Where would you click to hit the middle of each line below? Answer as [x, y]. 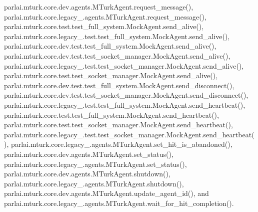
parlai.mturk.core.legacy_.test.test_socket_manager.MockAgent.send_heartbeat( [129, 134]
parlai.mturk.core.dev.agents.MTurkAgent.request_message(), [99, 7]
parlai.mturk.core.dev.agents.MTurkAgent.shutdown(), [87, 174]
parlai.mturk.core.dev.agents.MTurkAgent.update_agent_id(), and [106, 193]
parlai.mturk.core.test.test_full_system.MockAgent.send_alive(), [104, 26]
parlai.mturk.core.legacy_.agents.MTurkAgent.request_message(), [105, 16]
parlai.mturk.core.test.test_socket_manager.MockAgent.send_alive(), [111, 75]
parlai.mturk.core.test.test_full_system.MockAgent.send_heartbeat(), [111, 115]
